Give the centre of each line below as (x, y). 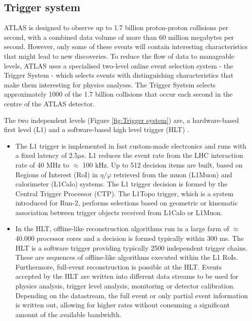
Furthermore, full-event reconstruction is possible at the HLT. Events (119, 266)
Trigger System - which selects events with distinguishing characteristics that (119, 75)
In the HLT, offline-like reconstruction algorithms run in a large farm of (122, 228)
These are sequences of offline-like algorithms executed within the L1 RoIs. (127, 257)
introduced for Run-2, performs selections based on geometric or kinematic (126, 203)
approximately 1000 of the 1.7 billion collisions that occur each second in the (118, 94)
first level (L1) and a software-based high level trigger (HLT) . (97, 129)
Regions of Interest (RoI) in (57, 174)
